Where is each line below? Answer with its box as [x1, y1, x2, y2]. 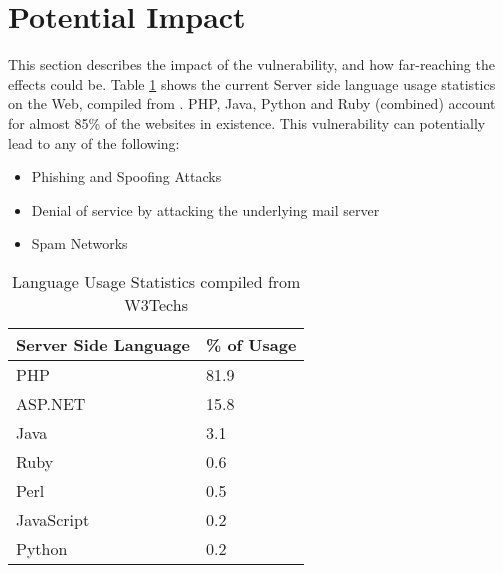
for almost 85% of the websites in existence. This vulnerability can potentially [8, 112, 486, 133]
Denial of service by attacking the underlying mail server [31, 199, 380, 220]
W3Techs [124, 292, 188, 316]
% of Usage [205, 332, 297, 356]
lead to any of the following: [8, 132, 180, 153]
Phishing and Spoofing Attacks [31, 166, 222, 187]
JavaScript [16, 507, 90, 531]
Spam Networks [31, 233, 128, 254]
